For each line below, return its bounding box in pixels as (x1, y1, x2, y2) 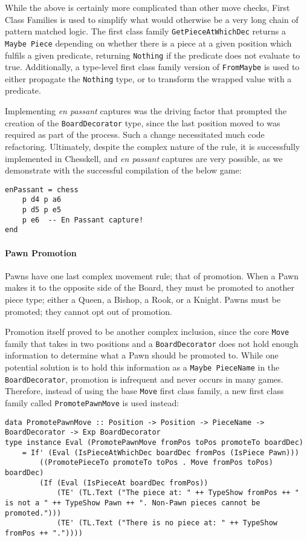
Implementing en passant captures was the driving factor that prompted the (5, 105, 287, 117)
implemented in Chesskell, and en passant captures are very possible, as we (5, 152, 283, 164)
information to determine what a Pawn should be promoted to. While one (5, 349, 279, 361)
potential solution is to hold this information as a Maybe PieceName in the (5, 361, 280, 374)
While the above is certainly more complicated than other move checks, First (5, 1, 290, 13)
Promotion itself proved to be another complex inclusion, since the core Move (5, 325, 289, 338)
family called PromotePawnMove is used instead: (5, 397, 179, 409)
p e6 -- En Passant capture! (22, 215, 144, 224)
